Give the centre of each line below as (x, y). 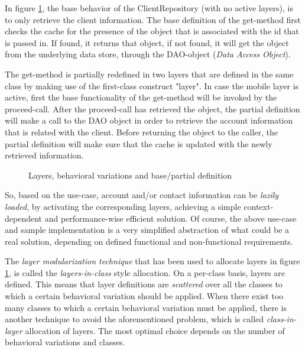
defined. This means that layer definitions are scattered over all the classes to (144, 284)
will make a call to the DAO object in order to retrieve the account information (149, 120)
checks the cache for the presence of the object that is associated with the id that (152, 31)
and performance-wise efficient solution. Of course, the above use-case (171, 218)
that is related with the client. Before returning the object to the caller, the (142, 132)
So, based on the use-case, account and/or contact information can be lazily (142, 195)
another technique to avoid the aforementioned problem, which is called (134, 319)
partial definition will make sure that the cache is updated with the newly (139, 143)
